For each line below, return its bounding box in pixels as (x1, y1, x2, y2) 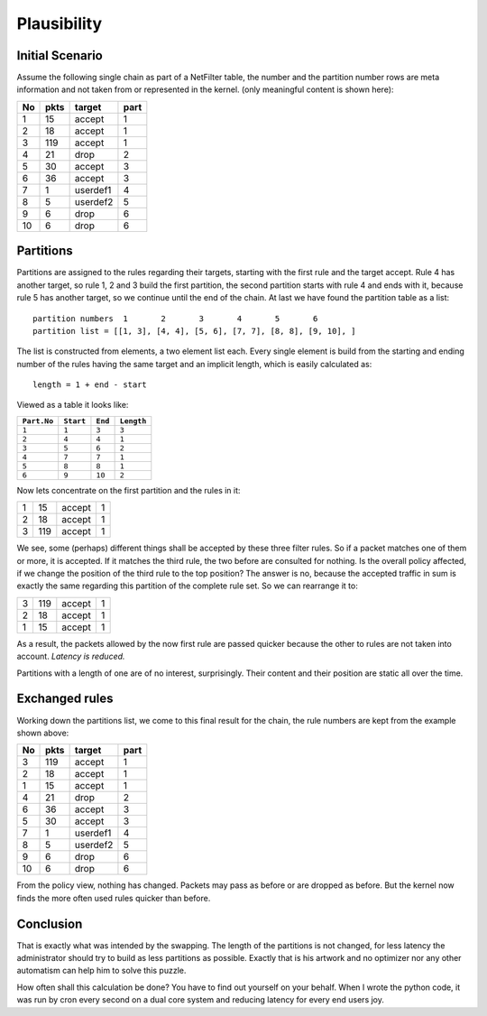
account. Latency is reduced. (16, 651, 125, 662)
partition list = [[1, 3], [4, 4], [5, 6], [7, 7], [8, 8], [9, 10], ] (32, 326, 356, 336)
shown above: (16, 727, 69, 738)
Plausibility (16, 14, 103, 33)
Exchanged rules (16, 691, 114, 707)
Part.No (22, 416, 54, 426)
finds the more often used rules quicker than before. (16, 892, 211, 903)
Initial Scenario (16, 48, 103, 63)
